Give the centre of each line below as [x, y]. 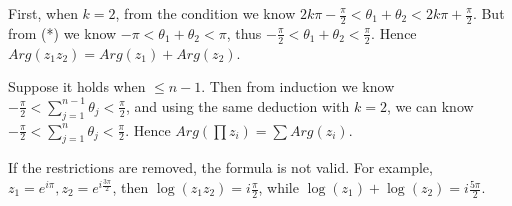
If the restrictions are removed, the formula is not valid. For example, [220, 167]
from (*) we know [62, 32]
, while [278, 187]
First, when [43, 13]
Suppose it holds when [77, 86]
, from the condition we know [205, 13]
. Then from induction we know [298, 86]
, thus [244, 32]
